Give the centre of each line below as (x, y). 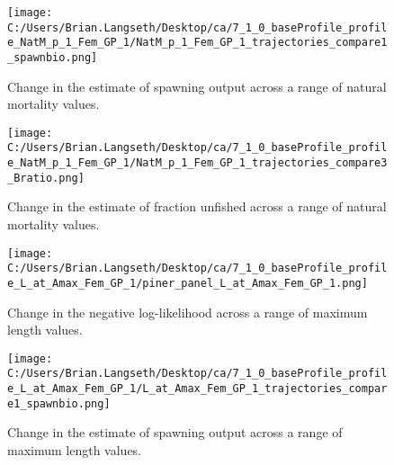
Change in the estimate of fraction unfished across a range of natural (197, 206)
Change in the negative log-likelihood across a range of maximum (188, 312)
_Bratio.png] (46, 178)
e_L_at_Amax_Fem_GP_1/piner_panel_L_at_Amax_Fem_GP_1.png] (188, 283)
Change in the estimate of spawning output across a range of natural (197, 86)
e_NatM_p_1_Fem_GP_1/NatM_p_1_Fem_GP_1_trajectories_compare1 (197, 43)
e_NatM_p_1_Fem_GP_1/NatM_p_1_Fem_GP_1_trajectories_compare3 (197, 163)
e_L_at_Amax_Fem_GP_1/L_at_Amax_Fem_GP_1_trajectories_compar (197, 389)
